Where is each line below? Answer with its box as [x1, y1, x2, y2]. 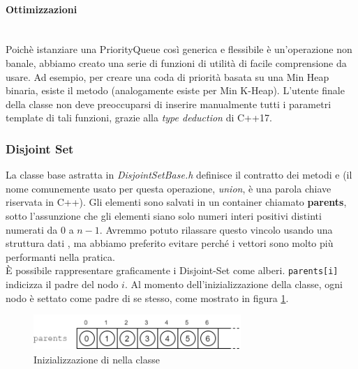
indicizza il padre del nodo [6, 276, 119, 291]
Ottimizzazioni [6, 1, 77, 16]
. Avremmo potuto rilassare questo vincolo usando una [99, 222, 333, 236]
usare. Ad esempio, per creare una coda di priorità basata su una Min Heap [6, 69, 329, 84]
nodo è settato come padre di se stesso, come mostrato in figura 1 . [6, 290, 289, 305]
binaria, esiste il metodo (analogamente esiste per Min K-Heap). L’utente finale [6, 83, 345, 98]
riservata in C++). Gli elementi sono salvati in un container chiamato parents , [6, 195, 347, 209]
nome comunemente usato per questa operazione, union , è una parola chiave [6, 181, 331, 195]
